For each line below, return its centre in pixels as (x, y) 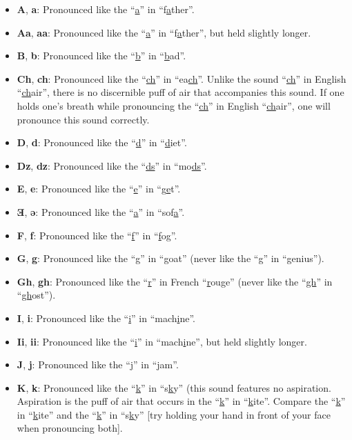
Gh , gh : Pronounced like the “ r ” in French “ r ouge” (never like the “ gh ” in (175, 281)
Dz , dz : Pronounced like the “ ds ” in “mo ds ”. (112, 165)
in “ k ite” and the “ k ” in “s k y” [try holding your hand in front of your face (174, 414)
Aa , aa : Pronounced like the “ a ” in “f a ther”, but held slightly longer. (164, 32)
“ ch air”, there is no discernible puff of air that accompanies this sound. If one (180, 92)
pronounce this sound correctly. (83, 119)
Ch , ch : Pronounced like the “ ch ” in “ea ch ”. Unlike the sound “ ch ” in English (182, 78)
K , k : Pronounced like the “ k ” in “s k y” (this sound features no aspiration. (174, 387)
